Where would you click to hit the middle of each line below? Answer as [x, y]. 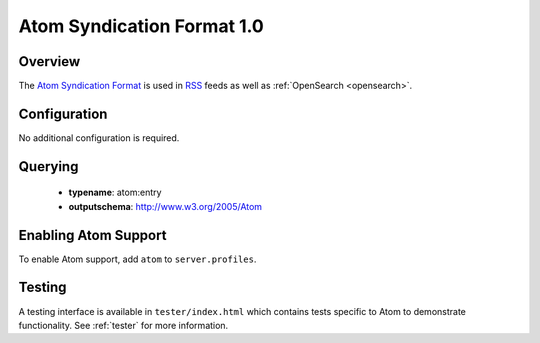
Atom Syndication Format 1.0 [141, 26]
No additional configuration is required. [99, 137]
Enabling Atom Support [92, 235]
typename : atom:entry [115, 192]
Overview [49, 61]
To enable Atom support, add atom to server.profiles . [137, 259]
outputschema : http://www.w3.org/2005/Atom [165, 206]
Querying [48, 166]
